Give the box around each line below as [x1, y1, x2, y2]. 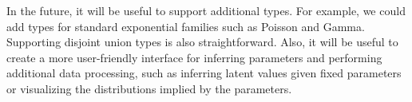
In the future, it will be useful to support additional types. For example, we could [6, 2, 406, 18]
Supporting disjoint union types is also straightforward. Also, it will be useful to [6, 33, 398, 50]
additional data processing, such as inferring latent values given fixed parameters [6, 65, 402, 81]
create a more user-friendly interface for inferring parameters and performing [6, 49, 382, 65]
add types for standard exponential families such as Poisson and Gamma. [6, 18, 365, 34]
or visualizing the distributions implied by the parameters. [6, 80, 292, 96]
